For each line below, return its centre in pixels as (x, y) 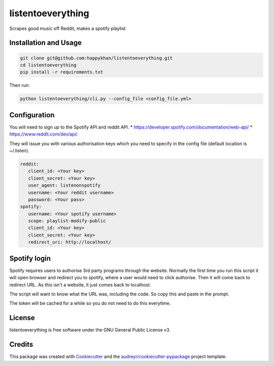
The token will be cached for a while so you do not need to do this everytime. (90, 303)
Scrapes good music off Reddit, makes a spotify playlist (67, 28)
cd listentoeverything (48, 65)
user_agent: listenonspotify (64, 186)
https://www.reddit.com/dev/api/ (44, 134)
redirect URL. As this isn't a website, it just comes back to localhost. (80, 285)
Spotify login (30, 258)
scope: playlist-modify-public (67, 221)
